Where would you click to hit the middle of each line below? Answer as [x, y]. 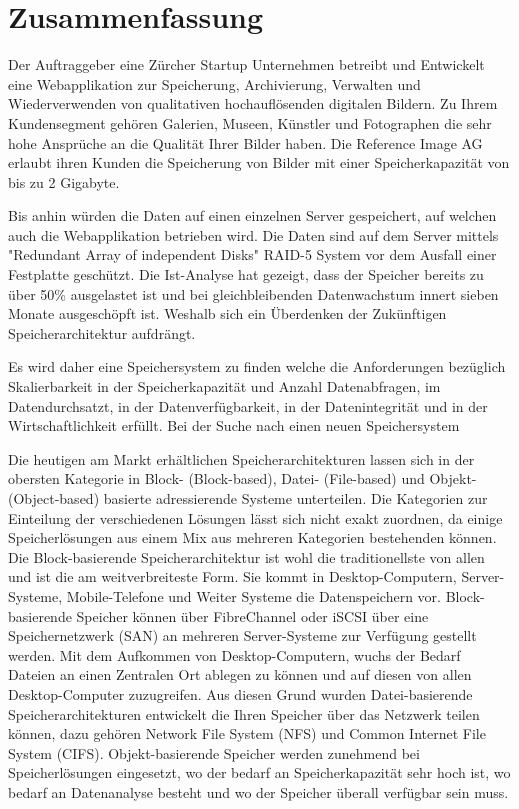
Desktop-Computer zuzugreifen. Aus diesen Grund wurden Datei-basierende [240, 693]
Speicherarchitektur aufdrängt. [102, 332]
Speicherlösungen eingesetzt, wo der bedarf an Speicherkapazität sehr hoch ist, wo [259, 772]
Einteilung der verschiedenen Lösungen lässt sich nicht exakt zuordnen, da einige [255, 517]
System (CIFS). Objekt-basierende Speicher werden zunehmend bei [214, 752]
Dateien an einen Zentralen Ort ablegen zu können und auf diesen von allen [240, 674]
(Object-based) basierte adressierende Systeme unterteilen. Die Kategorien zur [248, 498]
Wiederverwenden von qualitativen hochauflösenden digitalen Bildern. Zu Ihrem [253, 103]
